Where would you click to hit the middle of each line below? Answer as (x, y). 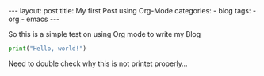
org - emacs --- (34, 19)
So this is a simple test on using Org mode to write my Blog (105, 34)
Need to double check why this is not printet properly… (98, 63)
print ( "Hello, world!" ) (48, 49)
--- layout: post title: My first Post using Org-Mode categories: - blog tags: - (132, 11)
